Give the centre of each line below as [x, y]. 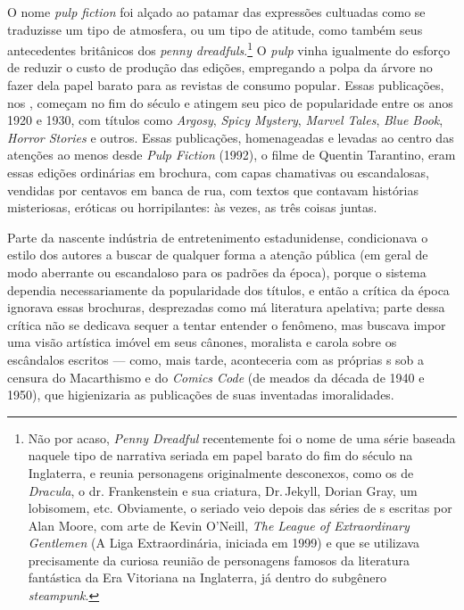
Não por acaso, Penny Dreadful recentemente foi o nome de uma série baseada [242, 437]
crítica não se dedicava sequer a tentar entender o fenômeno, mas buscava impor [227, 324]
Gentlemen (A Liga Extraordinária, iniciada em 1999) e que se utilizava [224, 543]
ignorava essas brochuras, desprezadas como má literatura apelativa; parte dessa [226, 307]
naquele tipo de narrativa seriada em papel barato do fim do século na [220, 455]
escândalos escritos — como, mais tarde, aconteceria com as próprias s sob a [216, 359]
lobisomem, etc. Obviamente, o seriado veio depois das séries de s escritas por [240, 508]
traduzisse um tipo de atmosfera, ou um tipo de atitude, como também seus [215, 29]
